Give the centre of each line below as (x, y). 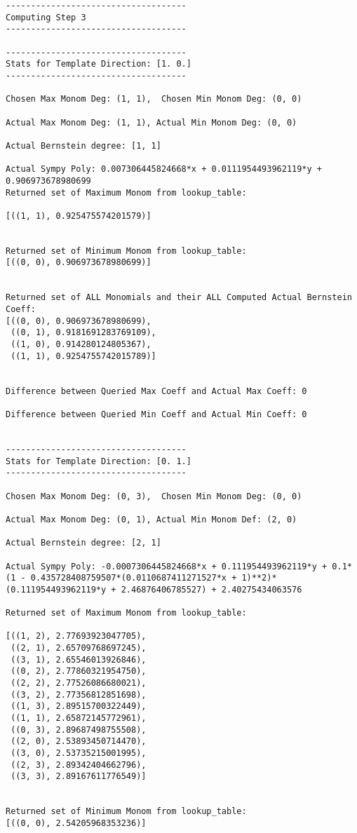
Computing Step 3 (46, 17)
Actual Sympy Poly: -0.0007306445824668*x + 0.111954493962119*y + (167, 566)
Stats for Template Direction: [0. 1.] (99, 461)
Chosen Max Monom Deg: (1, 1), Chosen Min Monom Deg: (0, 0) (154, 99)
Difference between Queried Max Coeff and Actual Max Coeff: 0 (156, 391)
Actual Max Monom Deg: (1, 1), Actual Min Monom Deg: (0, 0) (151, 122)
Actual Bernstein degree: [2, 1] (83, 543)
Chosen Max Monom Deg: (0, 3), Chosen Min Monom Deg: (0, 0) (154, 496)
